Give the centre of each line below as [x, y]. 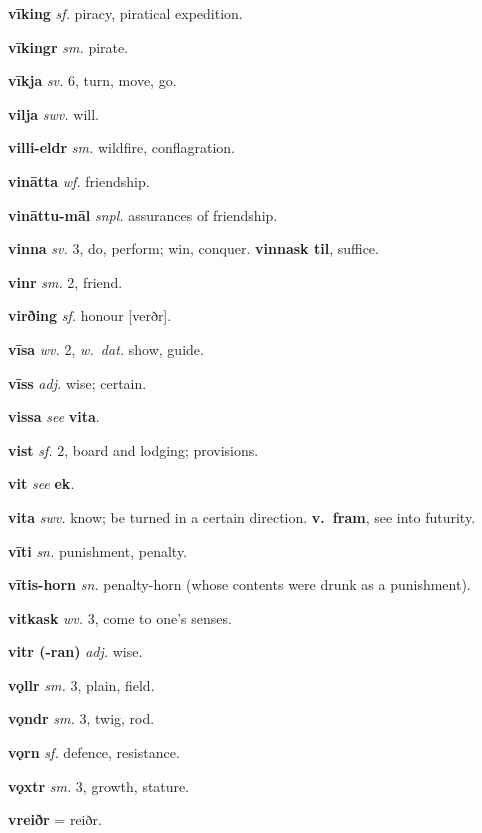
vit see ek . [41, 483]
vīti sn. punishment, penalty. [98, 550]
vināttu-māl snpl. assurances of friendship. [143, 214]
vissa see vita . [54, 416]
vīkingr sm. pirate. [68, 46]
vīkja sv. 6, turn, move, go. [92, 80]
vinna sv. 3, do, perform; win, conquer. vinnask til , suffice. [193, 248]
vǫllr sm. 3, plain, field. [81, 684]
